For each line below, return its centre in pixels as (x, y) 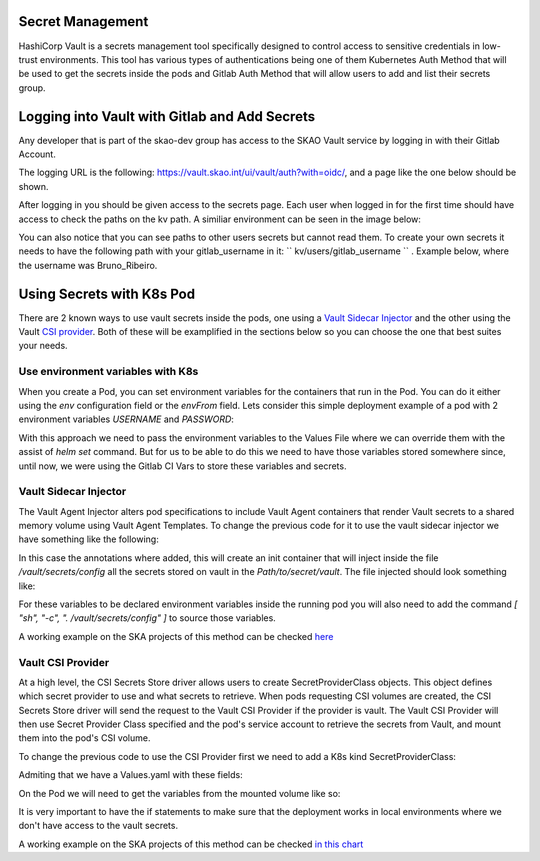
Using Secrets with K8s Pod (106, 293)
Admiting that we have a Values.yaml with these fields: (131, 775)
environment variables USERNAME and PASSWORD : (126, 419)
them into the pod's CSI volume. (84, 738)
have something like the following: (88, 539)
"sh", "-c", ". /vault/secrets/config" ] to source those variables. (147, 618)
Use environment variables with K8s (108, 372)
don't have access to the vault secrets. (98, 826)
